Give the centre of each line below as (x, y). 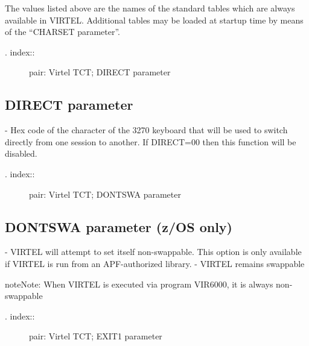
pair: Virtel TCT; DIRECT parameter (100, 72)
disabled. (21, 153)
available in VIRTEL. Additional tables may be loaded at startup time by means (154, 20)
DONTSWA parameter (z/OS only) (119, 226)
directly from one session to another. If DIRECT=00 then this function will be (151, 141)
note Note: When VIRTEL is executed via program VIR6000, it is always (139, 284)
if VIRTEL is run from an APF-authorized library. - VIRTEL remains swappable (155, 263)
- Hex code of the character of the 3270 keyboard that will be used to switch (146, 130)
